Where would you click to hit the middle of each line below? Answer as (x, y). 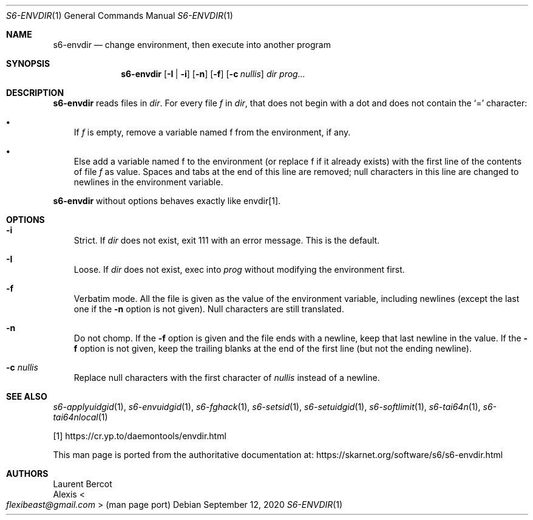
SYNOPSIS (28, 63)
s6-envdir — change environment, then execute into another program (192, 45)
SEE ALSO (27, 396)
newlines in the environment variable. (148, 182)
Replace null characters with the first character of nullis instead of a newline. (227, 378)
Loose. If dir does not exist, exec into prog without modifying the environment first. (239, 269)
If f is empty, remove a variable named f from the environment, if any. (212, 132)
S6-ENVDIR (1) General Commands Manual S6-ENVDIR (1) (120, 15)
